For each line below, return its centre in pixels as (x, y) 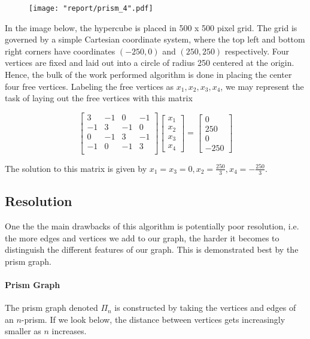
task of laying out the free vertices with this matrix (99, 98)
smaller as (23, 331)
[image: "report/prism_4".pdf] (91, 8)
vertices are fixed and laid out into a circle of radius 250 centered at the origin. (150, 63)
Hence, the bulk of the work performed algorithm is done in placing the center (148, 75)
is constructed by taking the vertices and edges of (205, 308)
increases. (69, 331)
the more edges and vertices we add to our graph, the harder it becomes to (142, 237)
